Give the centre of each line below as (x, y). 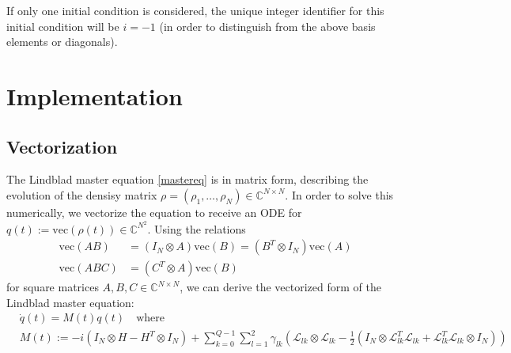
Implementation (95, 95)
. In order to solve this (339, 194)
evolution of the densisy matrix (82, 194)
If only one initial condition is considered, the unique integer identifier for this (195, 10)
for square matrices (53, 287)
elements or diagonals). (62, 42)
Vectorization (62, 146)
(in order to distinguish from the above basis (267, 26)
